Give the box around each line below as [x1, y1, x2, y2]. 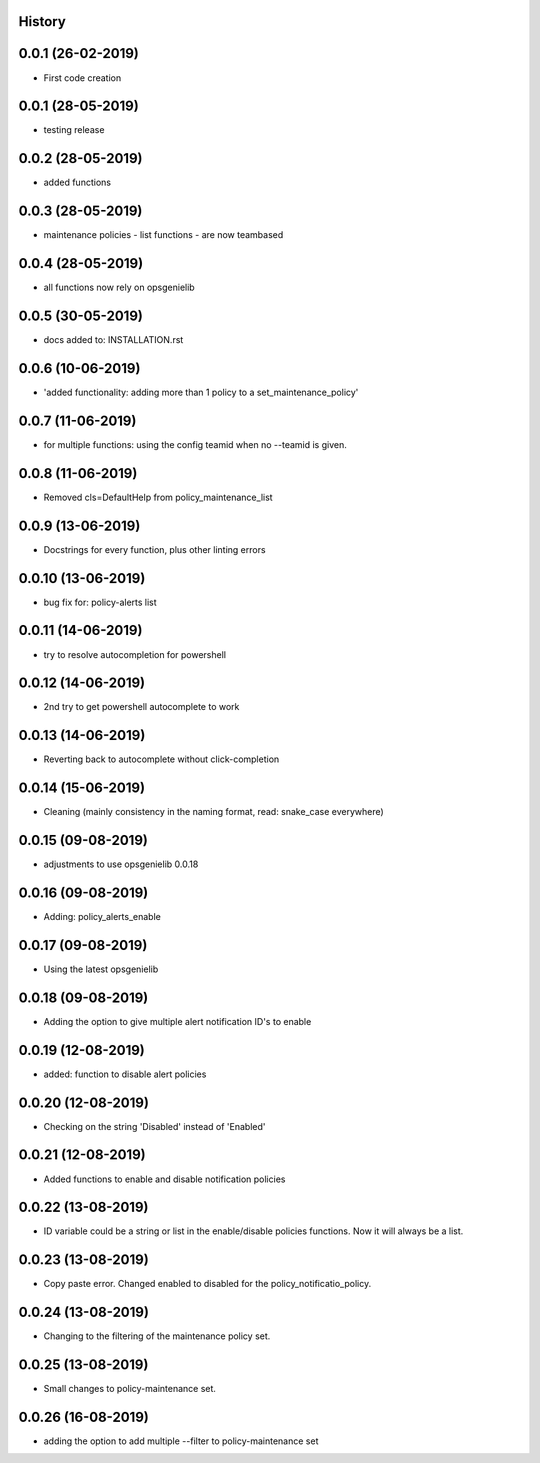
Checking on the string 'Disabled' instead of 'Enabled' [43, 1120, 266, 1132]
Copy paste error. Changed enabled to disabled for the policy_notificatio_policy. [43, 1278, 372, 1290]
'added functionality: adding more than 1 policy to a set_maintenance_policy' [43, 386, 359, 398]
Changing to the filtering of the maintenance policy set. [43, 1330, 271, 1342]
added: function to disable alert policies [43, 1068, 207, 1080]
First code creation [43, 71, 122, 84]
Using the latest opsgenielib [43, 963, 159, 975]
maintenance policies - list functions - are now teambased [43, 229, 284, 241]
